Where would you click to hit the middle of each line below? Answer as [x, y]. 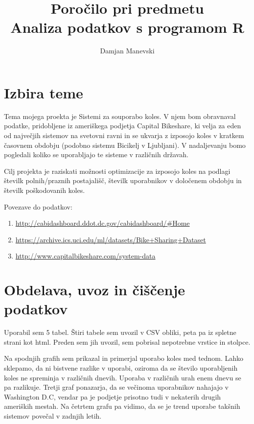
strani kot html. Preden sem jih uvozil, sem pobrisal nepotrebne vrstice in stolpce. [127, 342]
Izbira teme [44, 92]
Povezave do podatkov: [38, 206]
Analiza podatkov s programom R [127, 27]
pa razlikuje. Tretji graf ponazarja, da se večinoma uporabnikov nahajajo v [116, 387]
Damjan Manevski [127, 51]
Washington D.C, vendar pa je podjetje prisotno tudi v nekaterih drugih [113, 396]
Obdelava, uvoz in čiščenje [94, 290]
